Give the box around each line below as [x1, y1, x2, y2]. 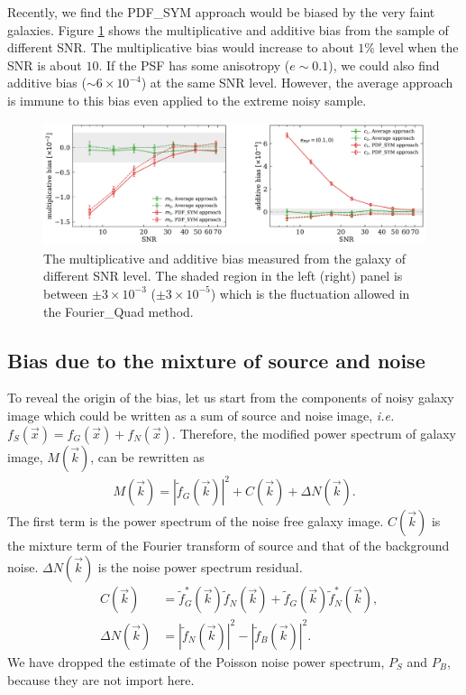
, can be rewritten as [90, 447, 205, 466]
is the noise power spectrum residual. [97, 557, 303, 576]
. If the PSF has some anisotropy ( [98, 55, 290, 74]
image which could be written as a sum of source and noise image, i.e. [7, 405, 395, 424]
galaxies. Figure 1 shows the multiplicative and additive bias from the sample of [7, 20, 449, 39]
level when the [379, 38, 459, 57]
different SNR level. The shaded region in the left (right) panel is [43, 266, 403, 285]
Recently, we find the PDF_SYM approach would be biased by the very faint [7, 3, 435, 21]
